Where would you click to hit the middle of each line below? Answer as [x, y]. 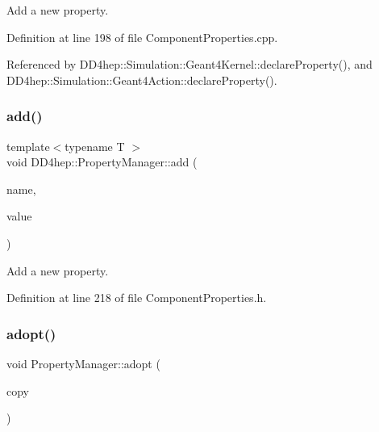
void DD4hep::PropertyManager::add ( [102, 162]
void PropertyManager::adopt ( [83, 363]
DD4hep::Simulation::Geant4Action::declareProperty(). [142, 80]
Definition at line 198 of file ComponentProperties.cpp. [142, 37]
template [28, 146]
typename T [95, 146]
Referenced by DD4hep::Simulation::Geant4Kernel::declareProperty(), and [189, 64]
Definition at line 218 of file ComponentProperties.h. [137, 298]
